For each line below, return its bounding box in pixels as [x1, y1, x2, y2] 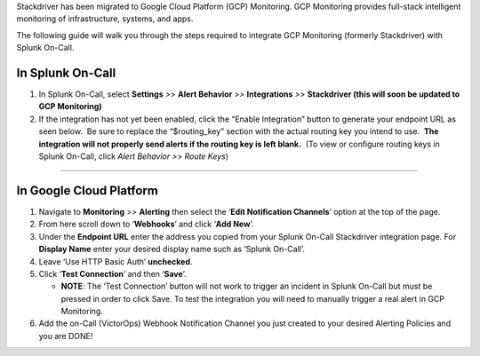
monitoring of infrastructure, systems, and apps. [16, 13, 194, 24]
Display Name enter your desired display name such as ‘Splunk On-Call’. [38, 244, 306, 255]
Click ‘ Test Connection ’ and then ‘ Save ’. [38, 268, 187, 279]
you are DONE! [38, 330, 93, 341]
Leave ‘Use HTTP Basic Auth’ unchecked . [38, 256, 193, 266]
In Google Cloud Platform [16, 183, 159, 198]
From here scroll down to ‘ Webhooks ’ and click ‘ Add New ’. [38, 218, 254, 230]
